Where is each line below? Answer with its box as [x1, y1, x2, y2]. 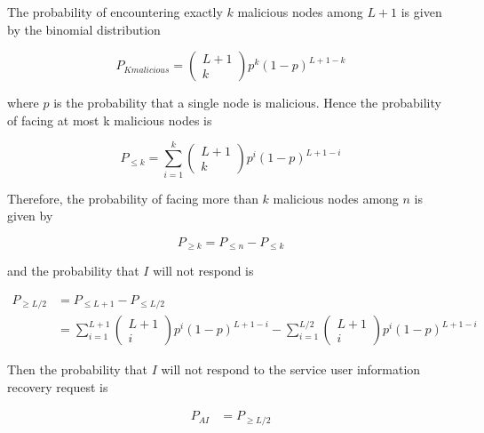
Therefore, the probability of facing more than [7, 188, 258, 207]
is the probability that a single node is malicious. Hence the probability [53, 93, 441, 112]
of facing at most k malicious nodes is [7, 110, 212, 129]
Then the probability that [7, 360, 147, 379]
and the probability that [7, 261, 139, 280]
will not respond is [153, 261, 254, 280]
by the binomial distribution [7, 20, 161, 38]
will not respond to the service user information [161, 360, 421, 379]
